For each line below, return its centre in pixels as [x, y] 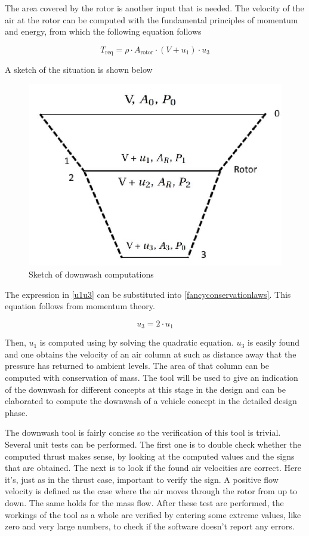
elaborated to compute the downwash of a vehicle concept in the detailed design [151, 401]
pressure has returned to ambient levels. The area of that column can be [137, 366]
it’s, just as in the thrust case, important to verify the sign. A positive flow [142, 479]
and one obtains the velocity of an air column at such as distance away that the [151, 354]
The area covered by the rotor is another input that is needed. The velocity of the [154, 8]
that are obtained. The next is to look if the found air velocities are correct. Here [153, 468]
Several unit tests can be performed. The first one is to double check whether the [153, 444]
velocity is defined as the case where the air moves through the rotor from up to [151, 491]
